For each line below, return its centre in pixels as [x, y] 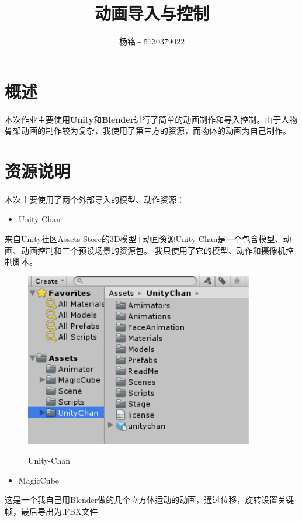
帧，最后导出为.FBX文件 [51, 511]
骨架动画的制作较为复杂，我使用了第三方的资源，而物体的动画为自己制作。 [148, 131]
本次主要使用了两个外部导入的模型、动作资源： [95, 199]
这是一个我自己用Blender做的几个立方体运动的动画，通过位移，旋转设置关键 [150, 500]
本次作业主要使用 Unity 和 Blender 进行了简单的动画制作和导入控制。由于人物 [151, 119]
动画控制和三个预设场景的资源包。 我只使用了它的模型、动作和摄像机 [153, 250]
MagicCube [39, 480]
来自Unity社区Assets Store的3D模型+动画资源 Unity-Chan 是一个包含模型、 [144, 239]
